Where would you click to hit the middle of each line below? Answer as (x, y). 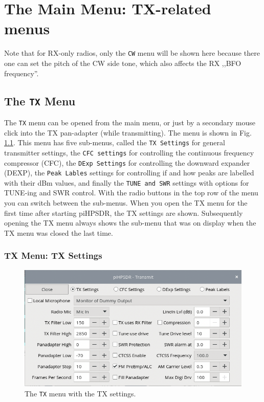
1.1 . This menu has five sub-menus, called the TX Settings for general (115, 142)
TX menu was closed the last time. (59, 232)
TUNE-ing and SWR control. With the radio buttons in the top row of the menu (131, 193)
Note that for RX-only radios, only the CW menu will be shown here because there (132, 53)
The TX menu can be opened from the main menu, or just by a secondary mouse (130, 122)
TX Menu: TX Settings (53, 255)
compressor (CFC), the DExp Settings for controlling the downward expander (127, 162)
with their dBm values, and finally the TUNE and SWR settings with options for (127, 182)
